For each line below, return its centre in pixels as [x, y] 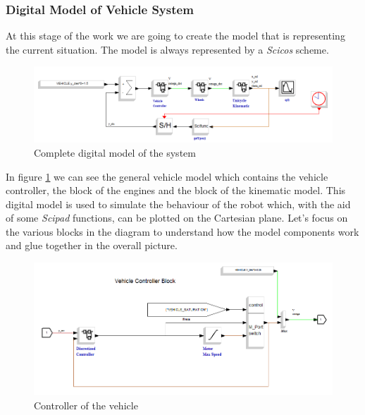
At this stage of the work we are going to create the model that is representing [175, 36]
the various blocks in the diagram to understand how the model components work [182, 231]
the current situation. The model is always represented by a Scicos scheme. [167, 49]
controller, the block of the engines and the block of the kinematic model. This [176, 190]
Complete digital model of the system [115, 152]
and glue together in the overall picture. [92, 245]
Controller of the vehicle [86, 405]
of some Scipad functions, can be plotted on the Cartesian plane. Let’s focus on [177, 218]
